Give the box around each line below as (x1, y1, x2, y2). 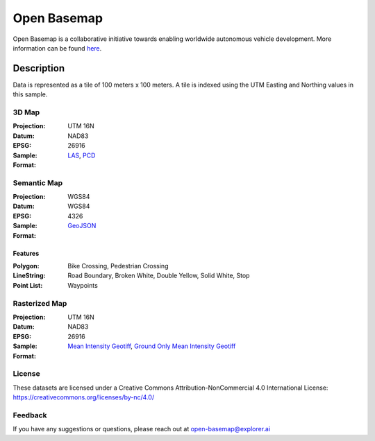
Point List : (12, 281, 43, 289)
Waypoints (67, 281, 99, 289)
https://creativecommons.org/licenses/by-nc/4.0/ (12, 393, 155, 401)
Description (12, 62, 65, 74)
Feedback (12, 410, 48, 420)
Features (12, 249, 40, 257)
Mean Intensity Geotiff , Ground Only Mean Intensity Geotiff (67, 342, 236, 350)
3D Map (12, 107, 40, 117)
